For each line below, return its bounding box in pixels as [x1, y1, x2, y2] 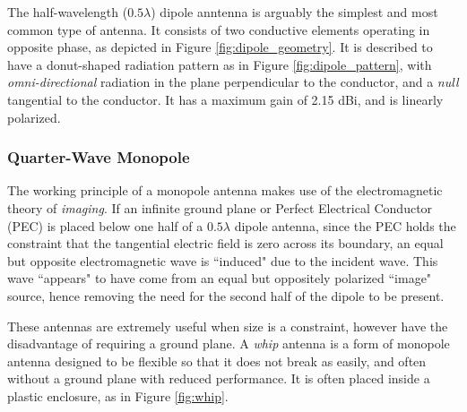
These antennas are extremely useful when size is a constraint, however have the [7, 316, 448, 335]
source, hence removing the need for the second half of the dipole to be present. [7, 286, 445, 305]
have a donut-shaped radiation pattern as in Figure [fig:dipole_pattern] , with [7, 55, 432, 73]
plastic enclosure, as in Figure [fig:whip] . [7, 386, 229, 405]
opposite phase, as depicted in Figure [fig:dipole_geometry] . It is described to [7, 38, 433, 56]
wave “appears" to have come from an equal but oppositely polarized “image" [7, 269, 432, 288]
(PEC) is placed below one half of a [7, 216, 203, 235]
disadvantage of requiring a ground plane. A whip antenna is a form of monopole [7, 334, 450, 353]
